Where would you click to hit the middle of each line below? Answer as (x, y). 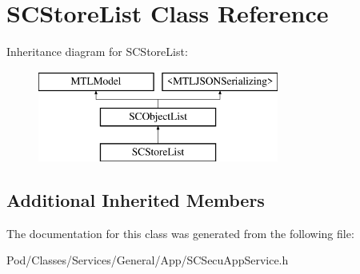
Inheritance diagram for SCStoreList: (97, 52)
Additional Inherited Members (136, 200)
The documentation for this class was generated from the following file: (180, 233)
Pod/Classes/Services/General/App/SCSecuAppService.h (148, 260)
